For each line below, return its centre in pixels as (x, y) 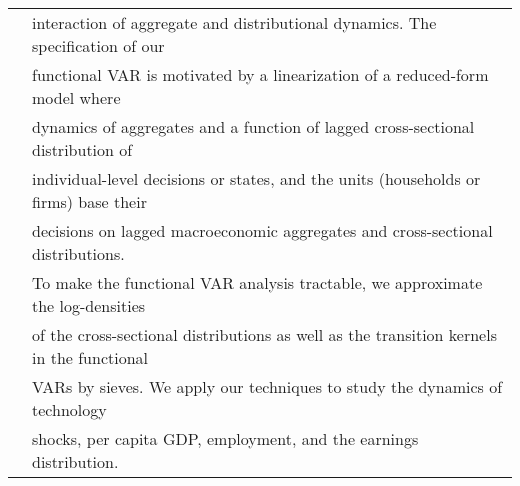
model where (76, 97)
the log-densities (89, 305)
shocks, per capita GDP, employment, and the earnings (225, 438)
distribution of (82, 149)
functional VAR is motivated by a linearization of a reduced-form (260, 74)
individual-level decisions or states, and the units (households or (256, 178)
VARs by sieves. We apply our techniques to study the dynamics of (267, 386)
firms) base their (89, 201)
